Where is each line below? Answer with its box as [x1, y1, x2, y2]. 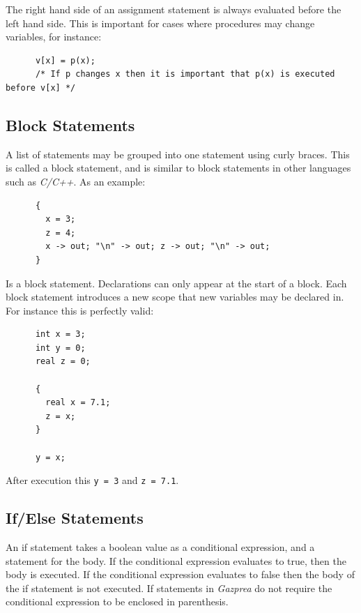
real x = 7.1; [45, 398, 111, 408]
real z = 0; [35, 356, 91, 367]
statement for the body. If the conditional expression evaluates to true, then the [6, 553, 346, 568]
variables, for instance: [6, 29, 102, 44]
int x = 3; [35, 329, 86, 340]
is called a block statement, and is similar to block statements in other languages [6, 160, 351, 175]
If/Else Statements [6, 507, 144, 529]
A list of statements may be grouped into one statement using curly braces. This [6, 146, 350, 161]
